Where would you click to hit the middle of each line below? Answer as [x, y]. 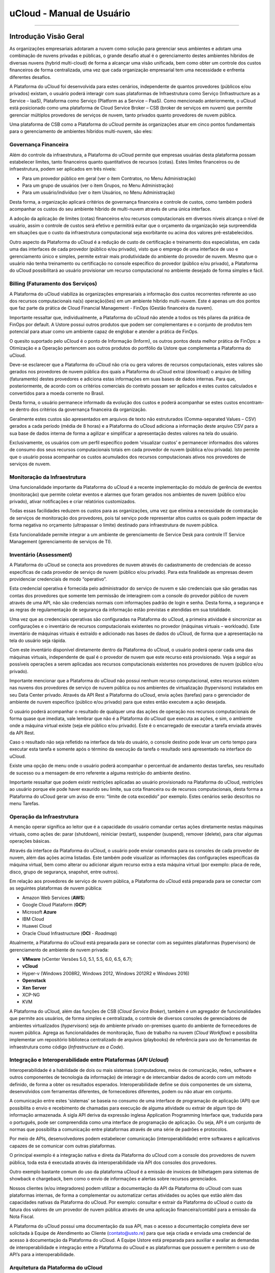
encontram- [252, 402]
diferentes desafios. [30, 77]
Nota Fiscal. [22, 1216]
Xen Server [34, 987]
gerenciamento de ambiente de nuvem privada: [59, 950]
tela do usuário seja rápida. [38, 641]
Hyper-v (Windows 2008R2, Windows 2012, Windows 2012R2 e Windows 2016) [106, 973]
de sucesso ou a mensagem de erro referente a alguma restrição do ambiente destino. [100, 773]
